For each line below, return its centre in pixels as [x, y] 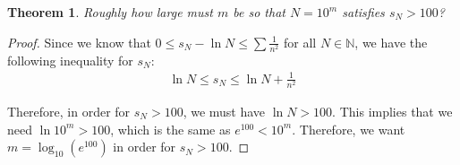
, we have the [391, 42]
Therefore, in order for [69, 112]
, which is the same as [170, 129]
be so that [259, 12]
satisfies [363, 12]
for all [300, 42]
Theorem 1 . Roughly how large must [110, 12]
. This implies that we [392, 112]
